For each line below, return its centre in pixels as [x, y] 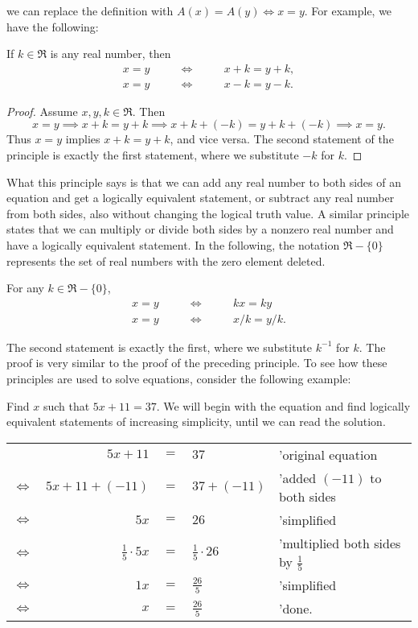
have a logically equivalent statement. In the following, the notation [173, 245]
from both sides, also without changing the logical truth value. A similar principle [208, 213]
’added [297, 477]
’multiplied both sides [340, 543]
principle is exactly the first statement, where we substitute [153, 155]
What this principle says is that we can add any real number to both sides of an [204, 182]
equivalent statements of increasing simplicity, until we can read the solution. [196, 421]
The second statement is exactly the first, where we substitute [160, 347]
